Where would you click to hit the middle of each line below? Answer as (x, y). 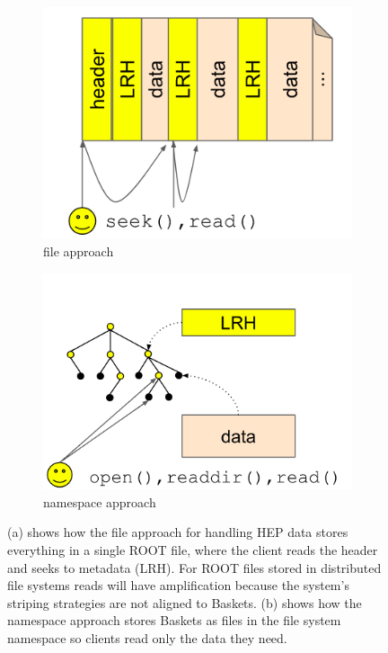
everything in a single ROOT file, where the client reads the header (193, 549)
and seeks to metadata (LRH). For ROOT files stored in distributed (194, 567)
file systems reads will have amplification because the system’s (178, 585)
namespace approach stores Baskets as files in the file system (174, 620)
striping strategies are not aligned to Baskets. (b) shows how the (185, 602)
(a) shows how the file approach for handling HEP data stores (178, 532)
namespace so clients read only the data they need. (147, 637)
